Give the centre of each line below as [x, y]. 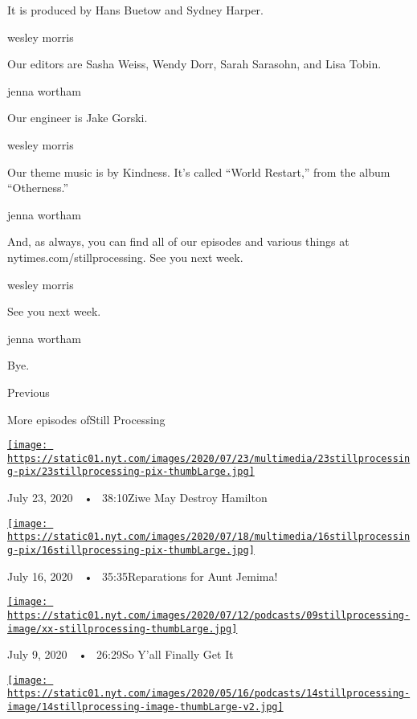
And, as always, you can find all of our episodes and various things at [178, 241]
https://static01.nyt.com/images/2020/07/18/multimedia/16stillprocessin [209, 537]
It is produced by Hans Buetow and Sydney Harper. [135, 10]
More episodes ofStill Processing [86, 419]
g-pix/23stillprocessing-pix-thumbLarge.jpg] [131, 472]
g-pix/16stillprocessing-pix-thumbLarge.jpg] [131, 550]
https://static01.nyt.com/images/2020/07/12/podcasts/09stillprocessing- [209, 615]
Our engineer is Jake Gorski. [78, 118]
